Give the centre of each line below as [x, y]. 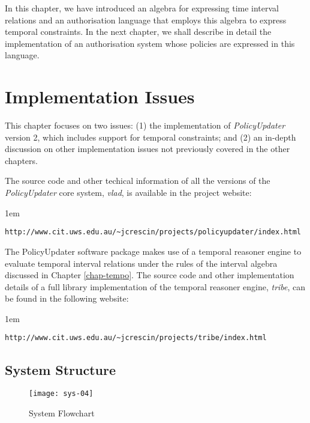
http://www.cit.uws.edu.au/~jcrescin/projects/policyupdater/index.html [153, 232]
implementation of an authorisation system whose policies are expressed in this [150, 43]
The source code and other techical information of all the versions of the [138, 181]
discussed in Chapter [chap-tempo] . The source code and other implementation [150, 275]
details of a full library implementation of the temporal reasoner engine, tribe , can [155, 286]
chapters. [21, 160]
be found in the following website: [67, 298]
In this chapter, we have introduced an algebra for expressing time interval [142, 8]
